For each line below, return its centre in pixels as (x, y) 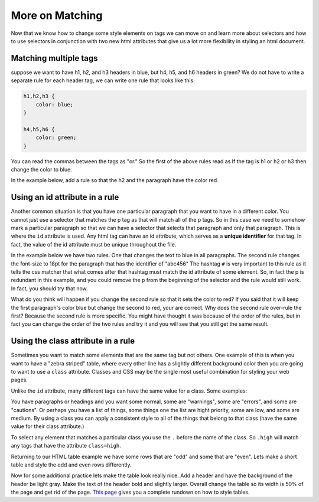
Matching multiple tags (54, 58)
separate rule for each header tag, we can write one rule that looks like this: (103, 80)
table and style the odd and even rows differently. (71, 465)
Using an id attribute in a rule (65, 197)
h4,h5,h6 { (39, 129)
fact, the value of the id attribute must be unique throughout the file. (94, 244)
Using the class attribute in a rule (73, 341)
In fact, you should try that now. (49, 288)
